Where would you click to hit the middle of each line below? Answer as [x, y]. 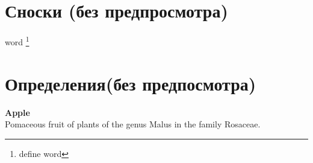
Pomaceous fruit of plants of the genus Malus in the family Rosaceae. [133, 124]
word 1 [17, 41]
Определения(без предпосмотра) [131, 83]
